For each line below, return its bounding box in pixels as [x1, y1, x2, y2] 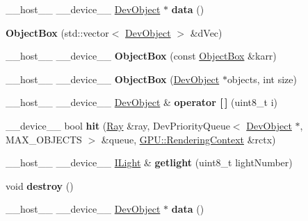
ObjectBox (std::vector [6, 25, 109, 39]
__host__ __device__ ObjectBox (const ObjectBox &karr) [6, 48, 277, 63]
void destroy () [6, 178, 74, 193]
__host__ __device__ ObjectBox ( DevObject [6, 71, 220, 86]
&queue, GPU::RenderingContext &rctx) [101, 132, 276, 146]
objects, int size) [227, 71, 297, 86]
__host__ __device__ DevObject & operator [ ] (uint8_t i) [6, 95, 277, 109]
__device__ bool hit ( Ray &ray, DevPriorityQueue [6, 118, 230, 132]
